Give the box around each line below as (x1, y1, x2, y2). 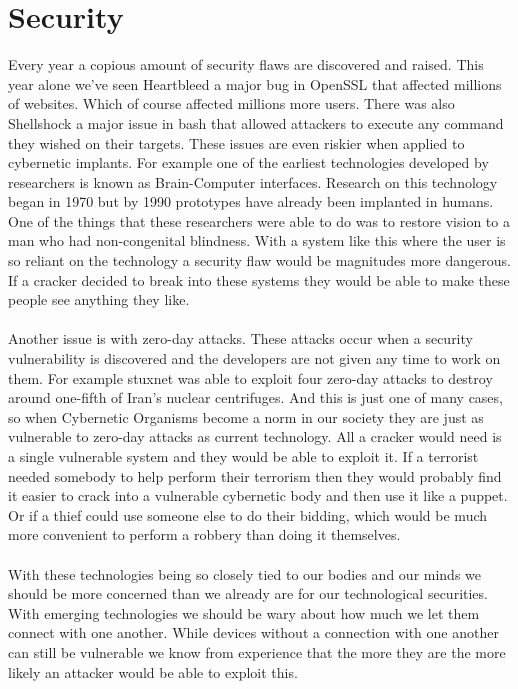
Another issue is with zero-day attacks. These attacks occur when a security (8, 328, 473, 349)
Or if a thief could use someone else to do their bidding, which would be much (8, 504, 488, 525)
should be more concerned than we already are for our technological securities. (8, 583, 488, 604)
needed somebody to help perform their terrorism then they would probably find (8, 465, 502, 486)
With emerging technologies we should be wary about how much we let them (8, 602, 480, 623)
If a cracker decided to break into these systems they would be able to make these (8, 269, 510, 290)
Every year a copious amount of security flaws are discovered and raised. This (8, 54, 484, 75)
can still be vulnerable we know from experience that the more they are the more (8, 641, 506, 662)
